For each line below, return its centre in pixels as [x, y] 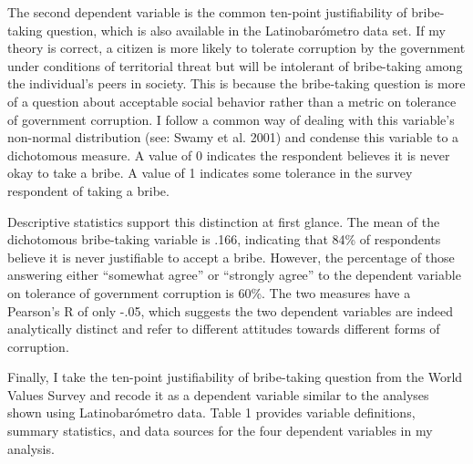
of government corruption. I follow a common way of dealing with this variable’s [231, 119]
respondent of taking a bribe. [88, 190]
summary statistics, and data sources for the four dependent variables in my [220, 431]
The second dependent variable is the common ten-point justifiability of [207, 12]
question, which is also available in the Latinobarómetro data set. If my [246, 30]
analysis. [31, 448]
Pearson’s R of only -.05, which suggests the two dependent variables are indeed [230, 310]
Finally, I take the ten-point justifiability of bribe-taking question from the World [235, 377]
